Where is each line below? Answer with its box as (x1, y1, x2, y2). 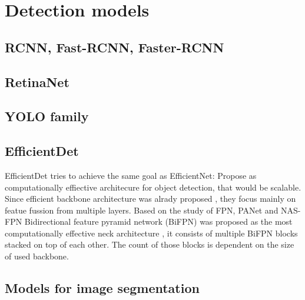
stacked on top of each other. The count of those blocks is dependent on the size (5, 238, 294, 251)
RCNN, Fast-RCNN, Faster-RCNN (5, 38, 224, 56)
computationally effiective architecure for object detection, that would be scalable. (5, 181, 301, 193)
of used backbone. (5, 250, 69, 262)
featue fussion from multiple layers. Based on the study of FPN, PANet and (5, 204, 279, 216)
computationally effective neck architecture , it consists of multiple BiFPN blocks (5, 226, 298, 239)
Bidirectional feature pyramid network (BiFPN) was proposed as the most (24, 215, 293, 228)
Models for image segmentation (5, 279, 200, 297)
